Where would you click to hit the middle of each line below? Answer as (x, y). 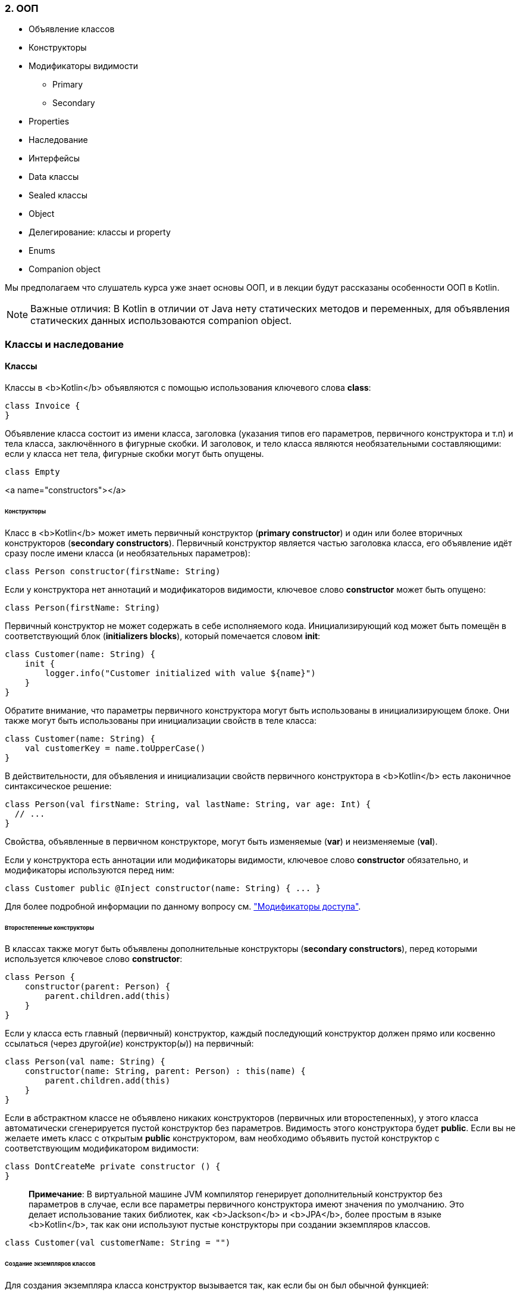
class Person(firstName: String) (83, 607)
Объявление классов (72, 29)
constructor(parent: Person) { (98, 987)
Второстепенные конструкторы (49, 927)
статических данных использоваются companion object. (161, 321)
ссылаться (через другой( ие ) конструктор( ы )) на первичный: (129, 1044)
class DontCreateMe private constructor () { (113, 1167)
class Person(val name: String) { (85, 1062)
